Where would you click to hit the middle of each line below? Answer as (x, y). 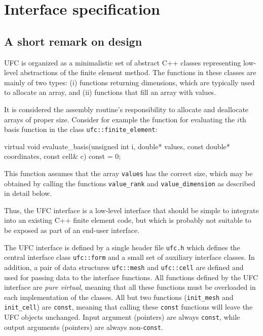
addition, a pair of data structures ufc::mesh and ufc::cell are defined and (124, 267)
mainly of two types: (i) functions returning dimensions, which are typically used (129, 82)
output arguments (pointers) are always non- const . (84, 327)
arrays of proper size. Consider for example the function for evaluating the (120, 119)
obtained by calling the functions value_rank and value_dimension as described (130, 183)
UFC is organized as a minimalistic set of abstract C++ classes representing (123, 62)
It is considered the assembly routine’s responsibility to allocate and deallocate (126, 109)
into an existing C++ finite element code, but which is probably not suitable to (128, 220)
